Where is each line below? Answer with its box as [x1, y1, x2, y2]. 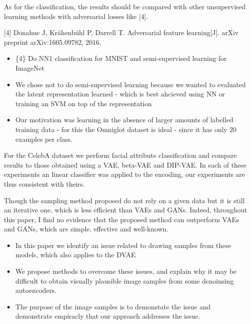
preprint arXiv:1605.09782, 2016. [4, 37, 101, 47]
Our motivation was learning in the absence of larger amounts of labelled [15, 114, 233, 125]
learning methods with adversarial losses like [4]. [4, 11, 148, 21]
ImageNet [15, 62, 44, 73]
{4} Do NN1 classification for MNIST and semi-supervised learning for [15, 53, 227, 63]
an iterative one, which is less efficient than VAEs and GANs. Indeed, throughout [4, 205, 247, 215]
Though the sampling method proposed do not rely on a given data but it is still [4, 195, 245, 205]
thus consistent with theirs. [4, 178, 85, 189]
